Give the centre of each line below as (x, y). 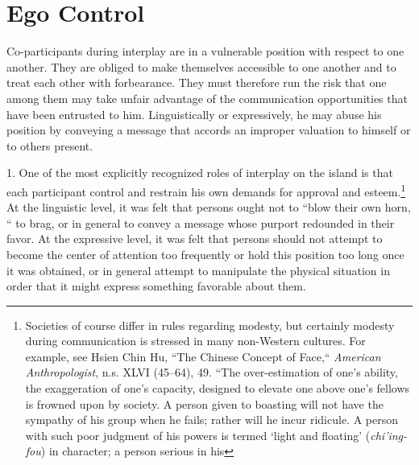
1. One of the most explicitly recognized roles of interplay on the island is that (200, 173)
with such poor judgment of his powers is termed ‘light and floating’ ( (198, 435)
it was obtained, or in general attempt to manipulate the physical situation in (198, 270)
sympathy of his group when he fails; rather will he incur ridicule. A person (212, 420)
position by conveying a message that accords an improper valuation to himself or (209, 130)
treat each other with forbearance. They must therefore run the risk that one (197, 82)
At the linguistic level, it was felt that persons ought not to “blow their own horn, (209, 207)
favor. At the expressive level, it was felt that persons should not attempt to (195, 239)
